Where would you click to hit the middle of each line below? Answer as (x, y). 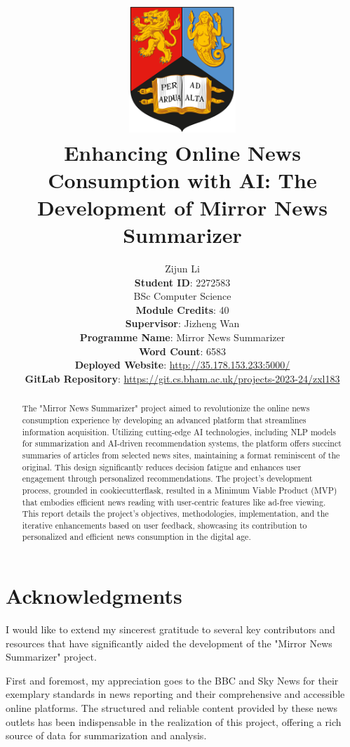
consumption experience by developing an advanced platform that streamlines (164, 419)
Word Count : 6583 (182, 351)
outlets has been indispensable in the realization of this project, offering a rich (174, 721)
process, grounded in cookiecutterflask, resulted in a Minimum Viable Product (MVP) (180, 490)
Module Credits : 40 (182, 309)
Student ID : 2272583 (182, 282)
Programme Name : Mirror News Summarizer (182, 337)
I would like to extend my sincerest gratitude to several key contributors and (170, 629)
